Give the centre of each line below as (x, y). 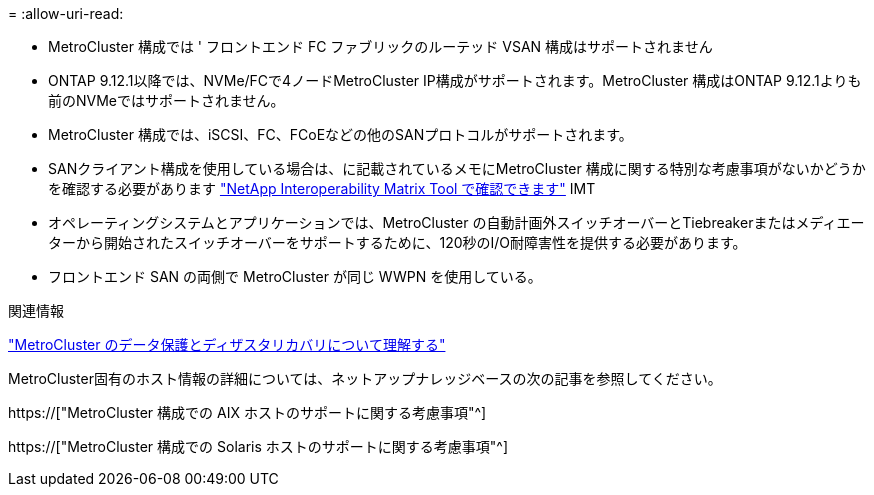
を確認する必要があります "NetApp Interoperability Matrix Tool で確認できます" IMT (322, 188)
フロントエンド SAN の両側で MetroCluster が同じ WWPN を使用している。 (295, 276)
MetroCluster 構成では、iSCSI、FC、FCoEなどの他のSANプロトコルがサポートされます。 (340, 134)
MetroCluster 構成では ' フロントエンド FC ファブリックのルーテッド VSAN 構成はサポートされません (380, 46)
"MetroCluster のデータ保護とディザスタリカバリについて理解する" (227, 344)
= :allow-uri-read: (66, 13)
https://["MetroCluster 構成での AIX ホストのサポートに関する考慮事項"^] (247, 412)
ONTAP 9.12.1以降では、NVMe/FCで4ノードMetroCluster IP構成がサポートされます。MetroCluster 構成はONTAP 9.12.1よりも (455, 80)
